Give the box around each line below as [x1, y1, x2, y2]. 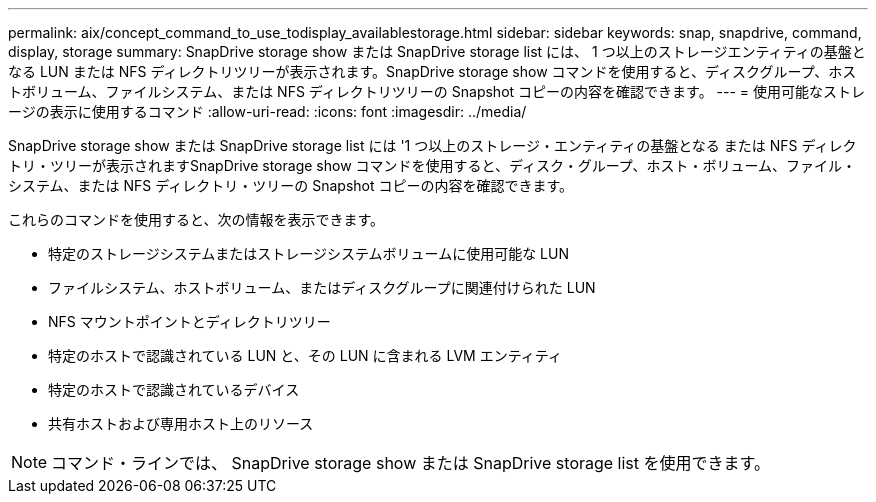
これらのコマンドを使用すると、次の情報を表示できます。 [8, 211, 385, 228]
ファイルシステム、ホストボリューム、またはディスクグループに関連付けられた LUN [48, 279, 596, 296]
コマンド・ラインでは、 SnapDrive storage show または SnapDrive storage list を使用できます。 [51, 453, 770, 473]
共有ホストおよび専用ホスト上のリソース [48, 415, 314, 432]
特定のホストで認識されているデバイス [48, 381, 300, 398]
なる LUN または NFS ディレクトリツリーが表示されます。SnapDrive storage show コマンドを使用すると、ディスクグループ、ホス [8, 63, 857, 80]
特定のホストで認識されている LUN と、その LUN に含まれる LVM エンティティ [48, 347, 562, 364]
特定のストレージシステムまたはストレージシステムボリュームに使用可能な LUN [48, 245, 569, 262]
